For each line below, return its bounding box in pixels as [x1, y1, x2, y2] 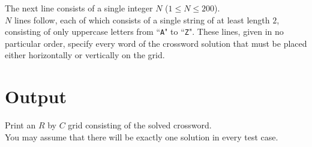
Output [5, 84, 67, 109]
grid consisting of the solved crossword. [68, 119, 212, 131]
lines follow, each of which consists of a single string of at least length [14, 13, 270, 26]
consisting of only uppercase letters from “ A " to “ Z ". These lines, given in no [5, 25, 284, 38]
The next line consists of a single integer [5, 2, 153, 14]
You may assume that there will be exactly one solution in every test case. [5, 130, 278, 143]
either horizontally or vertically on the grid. [5, 49, 165, 61]
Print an [5, 119, 36, 131]
